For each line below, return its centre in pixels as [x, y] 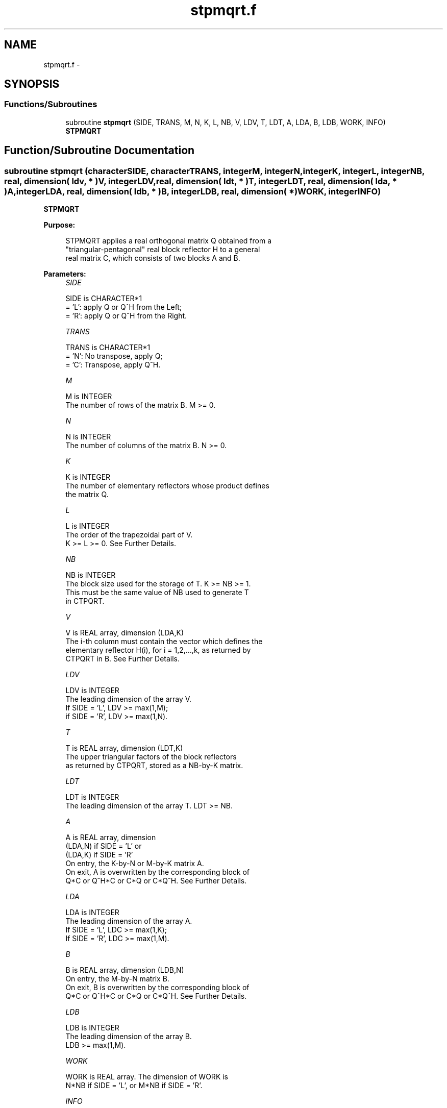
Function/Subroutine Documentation [100, 151]
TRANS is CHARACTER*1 [108, 348]
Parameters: [65, 274]
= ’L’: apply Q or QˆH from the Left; [124, 307]
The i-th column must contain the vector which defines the [164, 642]
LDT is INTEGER [92, 797]
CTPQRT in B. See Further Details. [123, 659]
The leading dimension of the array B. [129, 1037]
